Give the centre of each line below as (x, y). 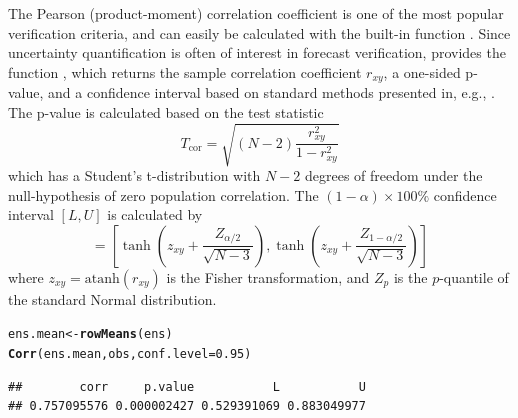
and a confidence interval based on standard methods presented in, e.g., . (271, 92)
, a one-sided (422, 71)
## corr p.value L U (187, 386)
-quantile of (474, 276)
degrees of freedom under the (394, 174)
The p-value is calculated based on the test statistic (166, 111)
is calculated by (155, 214)
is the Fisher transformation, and (268, 276)
